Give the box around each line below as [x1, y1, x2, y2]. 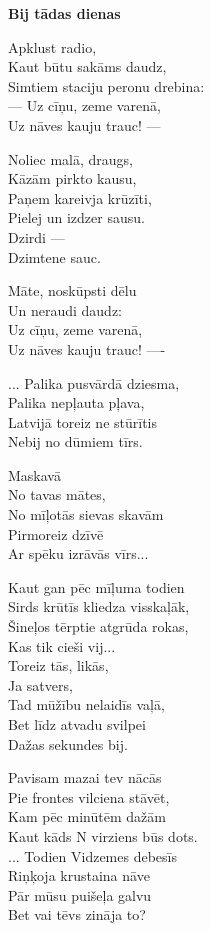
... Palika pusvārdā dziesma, [8, 372, 180, 393]
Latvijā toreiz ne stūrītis [8, 411, 157, 432]
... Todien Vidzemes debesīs [8, 845, 177, 866]
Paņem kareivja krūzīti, [8, 187, 152, 208]
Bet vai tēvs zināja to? [8, 904, 146, 925]
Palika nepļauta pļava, [8, 392, 145, 413]
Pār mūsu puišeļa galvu [8, 884, 152, 905]
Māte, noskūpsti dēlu [8, 280, 137, 301]
